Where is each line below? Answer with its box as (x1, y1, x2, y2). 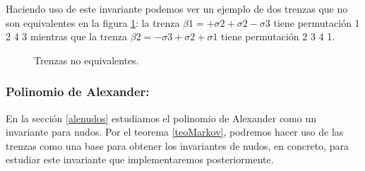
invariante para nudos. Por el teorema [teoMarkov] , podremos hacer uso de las (6, 124, 344, 139)
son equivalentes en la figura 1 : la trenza (6, 15, 180, 30)
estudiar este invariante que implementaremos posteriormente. (6, 152, 274, 167)
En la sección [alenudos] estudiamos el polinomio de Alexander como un (6, 110, 316, 125)
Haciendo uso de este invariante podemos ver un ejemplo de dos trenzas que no (6, 1, 348, 16)
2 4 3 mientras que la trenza (6, 29, 128, 44)
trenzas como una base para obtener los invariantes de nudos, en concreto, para (6, 138, 349, 153)
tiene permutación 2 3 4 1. (221, 29, 335, 44)
